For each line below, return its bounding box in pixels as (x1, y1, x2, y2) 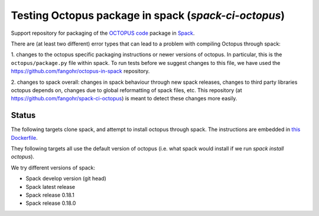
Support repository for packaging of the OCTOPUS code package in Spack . (11, 30, 195, 37)
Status (11, 110, 36, 120)
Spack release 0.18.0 (25, 199, 76, 207)
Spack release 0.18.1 (25, 191, 75, 198)
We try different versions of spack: (11, 164, 96, 171)
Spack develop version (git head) (25, 175, 106, 182)
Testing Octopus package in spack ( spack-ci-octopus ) (11, 9, 285, 22)
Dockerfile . (11, 134, 38, 141)
